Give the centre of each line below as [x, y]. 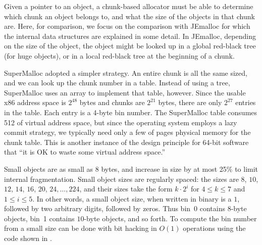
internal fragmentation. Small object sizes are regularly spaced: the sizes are [121, 179]
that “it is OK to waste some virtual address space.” [85, 152]
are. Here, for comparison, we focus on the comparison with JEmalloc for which [127, 26]
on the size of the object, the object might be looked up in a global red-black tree [130, 46]
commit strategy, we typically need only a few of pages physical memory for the [127, 132]
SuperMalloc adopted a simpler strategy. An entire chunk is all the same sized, [126, 72]
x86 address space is [35, 102]
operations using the [214, 228]
